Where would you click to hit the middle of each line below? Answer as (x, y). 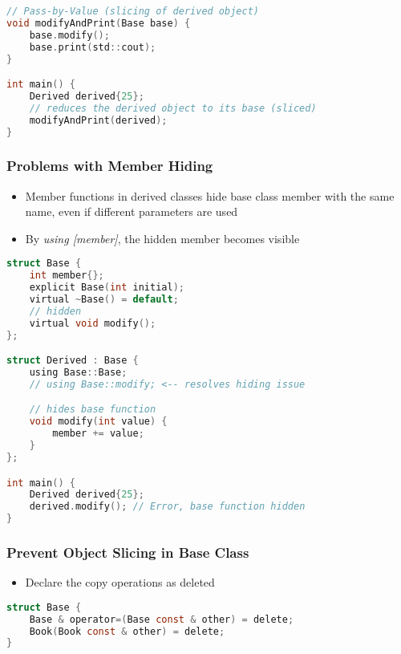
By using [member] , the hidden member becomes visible (162, 238)
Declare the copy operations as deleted (120, 582)
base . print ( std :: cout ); (93, 47)
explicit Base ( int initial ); (107, 288)
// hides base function (93, 410)
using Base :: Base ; (78, 373)
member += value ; (98, 434)
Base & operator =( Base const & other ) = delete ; (162, 619)
